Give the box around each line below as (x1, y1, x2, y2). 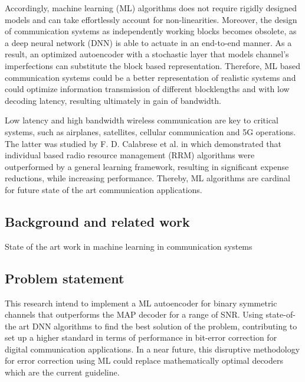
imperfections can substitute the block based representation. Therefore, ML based (5, 59, 300, 71)
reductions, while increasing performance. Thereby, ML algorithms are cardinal (5, 172, 290, 184)
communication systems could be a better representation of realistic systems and (5, 71, 296, 83)
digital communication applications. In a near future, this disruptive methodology (5, 342, 300, 355)
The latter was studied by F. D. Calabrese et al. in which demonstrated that (5, 137, 282, 149)
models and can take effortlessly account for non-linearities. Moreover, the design (5, 13, 297, 25)
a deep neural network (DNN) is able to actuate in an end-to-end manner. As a (5, 36, 292, 48)
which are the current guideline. (5, 366, 120, 378)
